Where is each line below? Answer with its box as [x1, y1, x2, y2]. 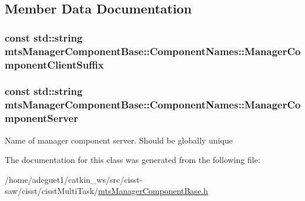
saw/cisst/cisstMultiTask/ [5, 185, 99, 197]
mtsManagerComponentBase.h [98, 185, 208, 197]
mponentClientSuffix [5, 57, 104, 71]
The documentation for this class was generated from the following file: [5, 154, 260, 166]
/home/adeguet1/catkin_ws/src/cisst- [5, 173, 143, 185]
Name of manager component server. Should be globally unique [5, 134, 233, 146]
